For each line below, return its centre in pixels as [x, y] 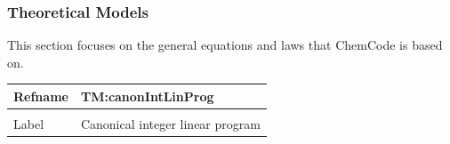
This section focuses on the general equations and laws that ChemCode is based [225, 45]
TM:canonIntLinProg [147, 96]
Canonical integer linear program [170, 124]
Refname [41, 96]
